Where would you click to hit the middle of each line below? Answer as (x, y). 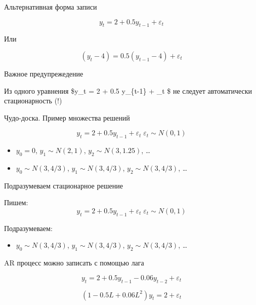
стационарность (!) (33, 101)
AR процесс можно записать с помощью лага (74, 263)
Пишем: (16, 202)
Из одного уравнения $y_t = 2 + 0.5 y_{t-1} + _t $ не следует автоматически (128, 90)
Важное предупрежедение (44, 73)
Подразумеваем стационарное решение (63, 185)
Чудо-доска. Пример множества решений (67, 117)
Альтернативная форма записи (51, 7)
